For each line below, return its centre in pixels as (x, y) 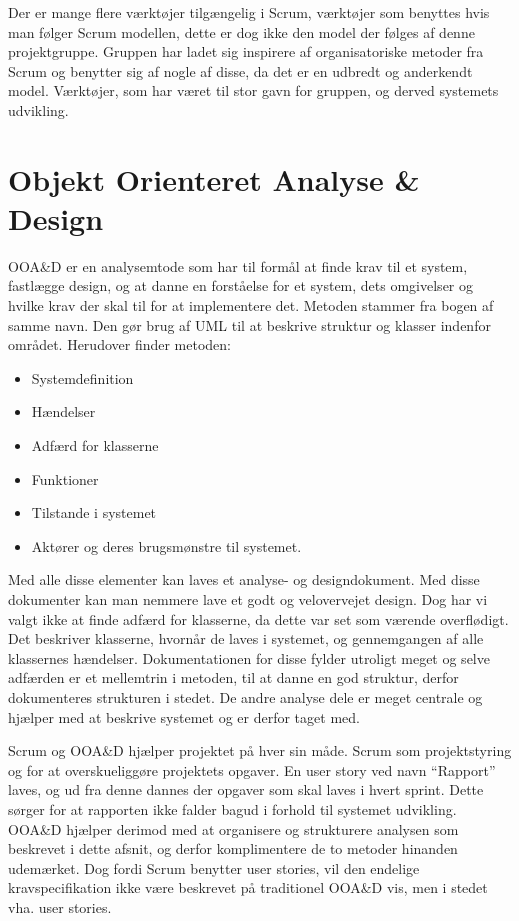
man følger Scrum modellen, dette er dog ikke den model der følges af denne (241, 31)
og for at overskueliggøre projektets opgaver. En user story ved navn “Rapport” (252, 769)
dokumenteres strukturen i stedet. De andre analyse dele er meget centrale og (245, 696)
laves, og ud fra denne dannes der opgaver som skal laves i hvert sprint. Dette (246, 789)
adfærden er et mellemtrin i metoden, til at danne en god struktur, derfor (233, 677)
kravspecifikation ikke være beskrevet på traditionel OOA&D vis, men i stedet (248, 887)
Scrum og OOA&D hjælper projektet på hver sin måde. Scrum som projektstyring (260, 750)
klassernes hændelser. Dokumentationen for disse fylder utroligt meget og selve (249, 657)
